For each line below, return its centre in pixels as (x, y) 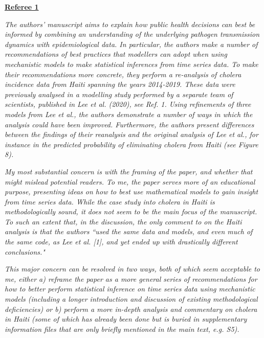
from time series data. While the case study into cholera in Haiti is (110, 201)
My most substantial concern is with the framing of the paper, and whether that (129, 171)
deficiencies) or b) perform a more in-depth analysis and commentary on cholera (131, 309)
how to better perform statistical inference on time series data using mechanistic (130, 289)
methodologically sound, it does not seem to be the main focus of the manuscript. (131, 211)
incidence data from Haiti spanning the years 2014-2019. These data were (120, 84)
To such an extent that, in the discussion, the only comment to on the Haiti (123, 221)
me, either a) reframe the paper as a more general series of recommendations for (131, 278)
